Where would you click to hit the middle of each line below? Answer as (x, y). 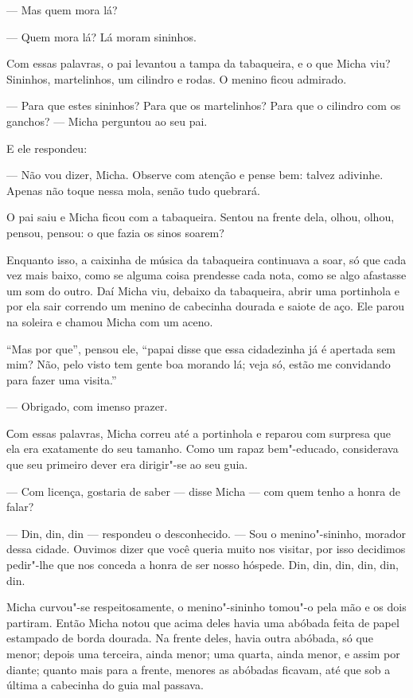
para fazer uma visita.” (62, 379)
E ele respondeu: (47, 148)
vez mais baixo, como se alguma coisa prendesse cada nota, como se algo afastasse (206, 275)
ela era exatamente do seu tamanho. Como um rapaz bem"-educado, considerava (203, 448)
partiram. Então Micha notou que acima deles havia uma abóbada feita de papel (203, 622)
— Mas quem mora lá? (62, 10)
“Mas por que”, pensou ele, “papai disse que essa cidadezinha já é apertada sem (201, 348)
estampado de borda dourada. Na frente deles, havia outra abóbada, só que (190, 638)
